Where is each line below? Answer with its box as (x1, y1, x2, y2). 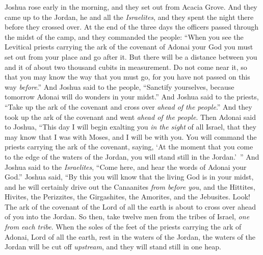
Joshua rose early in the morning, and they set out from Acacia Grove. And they (5, 2, 257, 12)
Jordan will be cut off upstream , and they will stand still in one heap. (5, 241, 221, 252)
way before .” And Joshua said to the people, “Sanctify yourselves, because (5, 81, 234, 92)
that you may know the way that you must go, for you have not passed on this (5, 71, 250, 82)
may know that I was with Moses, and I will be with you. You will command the (5, 131, 257, 142)
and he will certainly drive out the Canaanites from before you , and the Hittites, (5, 181, 255, 192)
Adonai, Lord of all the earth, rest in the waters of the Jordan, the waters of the (5, 231, 256, 242)
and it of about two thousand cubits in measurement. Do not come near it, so (5, 61, 247, 72)
